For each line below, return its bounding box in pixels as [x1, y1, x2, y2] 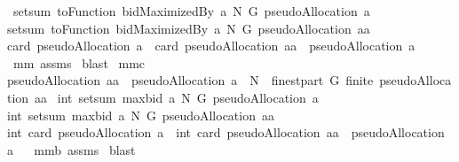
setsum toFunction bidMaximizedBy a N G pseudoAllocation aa [7, 19, 370, 37]
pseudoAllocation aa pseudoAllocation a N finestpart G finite [7, 71, 374, 89]
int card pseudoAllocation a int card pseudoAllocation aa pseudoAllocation [7, 123, 445, 142]
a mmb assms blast [7, 140, 136, 158]
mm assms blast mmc [12, 53, 146, 72]
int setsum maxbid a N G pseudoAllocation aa [7, 105, 274, 124]
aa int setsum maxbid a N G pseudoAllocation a [35, 88, 319, 106]
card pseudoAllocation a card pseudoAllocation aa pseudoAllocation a [7, 36, 415, 55]
